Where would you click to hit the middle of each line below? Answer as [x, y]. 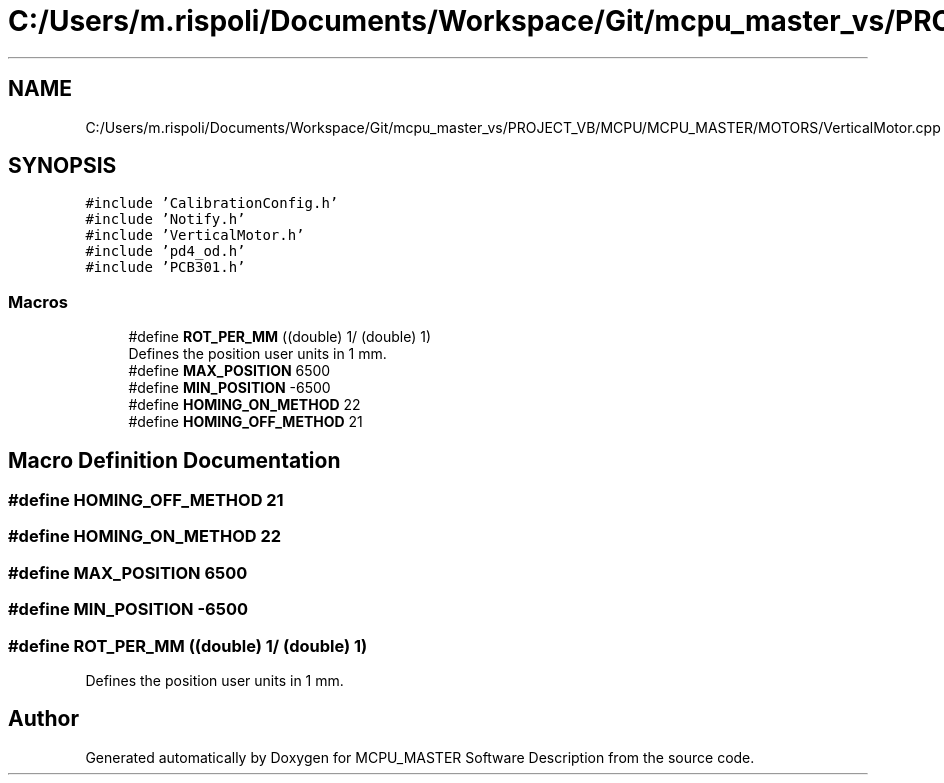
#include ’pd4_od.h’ [165, 251]
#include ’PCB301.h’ [165, 267]
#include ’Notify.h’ [165, 219]
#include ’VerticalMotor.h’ [195, 235]
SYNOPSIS [62, 166]
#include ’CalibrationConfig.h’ [212, 203]
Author [43, 719]
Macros [38, 301]
